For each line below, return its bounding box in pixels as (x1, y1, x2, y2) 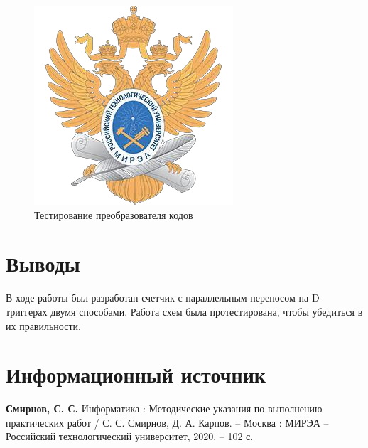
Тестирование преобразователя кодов (34, 207, 193, 222)
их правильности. (6, 318, 81, 333)
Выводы (6, 249, 80, 278)
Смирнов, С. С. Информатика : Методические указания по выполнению (6, 401, 323, 416)
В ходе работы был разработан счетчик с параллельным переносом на (6, 290, 309, 305)
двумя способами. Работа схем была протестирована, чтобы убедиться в (50, 304, 363, 319)
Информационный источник (6, 360, 266, 389)
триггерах (6, 304, 48, 319)
